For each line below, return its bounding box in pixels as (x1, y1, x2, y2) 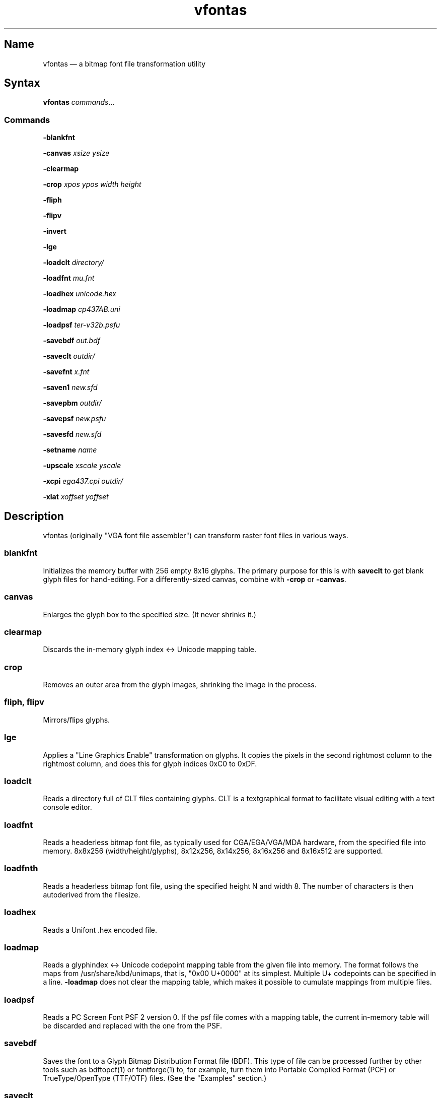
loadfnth (4, 863, 38, 874)
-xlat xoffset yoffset (43, 492, 109, 501)
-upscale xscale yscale (43, 461, 121, 470)
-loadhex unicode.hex (43, 289, 116, 298)
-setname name (43, 445, 97, 455)
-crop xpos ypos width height (43, 180, 141, 189)
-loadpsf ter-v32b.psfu (43, 320, 120, 330)
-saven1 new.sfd (43, 383, 98, 392)
